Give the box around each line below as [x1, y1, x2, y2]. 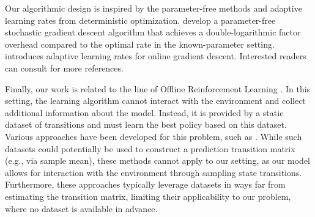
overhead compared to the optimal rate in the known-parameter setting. [5, 37, 275, 50]
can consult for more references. [5, 61, 124, 74]
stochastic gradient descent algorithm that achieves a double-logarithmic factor [5, 26, 301, 39]
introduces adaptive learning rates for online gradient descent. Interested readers [5, 50, 306, 62]
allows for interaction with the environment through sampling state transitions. [5, 166, 302, 178]
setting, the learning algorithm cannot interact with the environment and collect [5, 94, 306, 107]
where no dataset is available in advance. [5, 202, 158, 215]
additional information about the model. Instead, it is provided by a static [5, 106, 284, 119]
